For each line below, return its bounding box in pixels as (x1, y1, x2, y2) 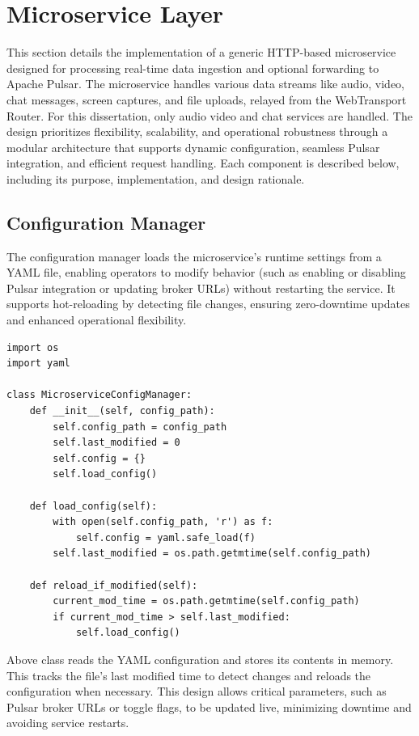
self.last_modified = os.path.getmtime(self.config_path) (53, 548, 372, 560)
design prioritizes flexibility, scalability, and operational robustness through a (6, 123, 388, 140)
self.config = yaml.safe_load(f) (75, 531, 256, 544)
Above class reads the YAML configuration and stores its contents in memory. (6, 650, 394, 667)
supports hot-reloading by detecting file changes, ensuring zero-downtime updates (6, 295, 410, 312)
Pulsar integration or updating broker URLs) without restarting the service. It (6, 279, 396, 296)
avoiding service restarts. (6, 714, 129, 731)
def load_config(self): (29, 500, 158, 512)
